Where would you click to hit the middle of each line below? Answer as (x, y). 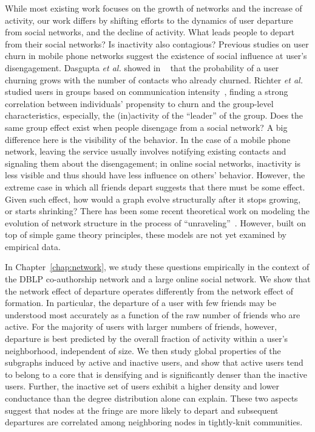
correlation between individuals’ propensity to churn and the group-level (139, 103)
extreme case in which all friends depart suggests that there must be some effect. (155, 186)
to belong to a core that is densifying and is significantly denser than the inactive (156, 374)
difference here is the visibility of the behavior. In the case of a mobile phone (148, 139)
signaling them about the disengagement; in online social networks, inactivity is (153, 163)
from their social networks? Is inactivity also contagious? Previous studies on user (157, 44)
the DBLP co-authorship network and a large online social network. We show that (158, 279)
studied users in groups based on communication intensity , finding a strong (147, 92)
